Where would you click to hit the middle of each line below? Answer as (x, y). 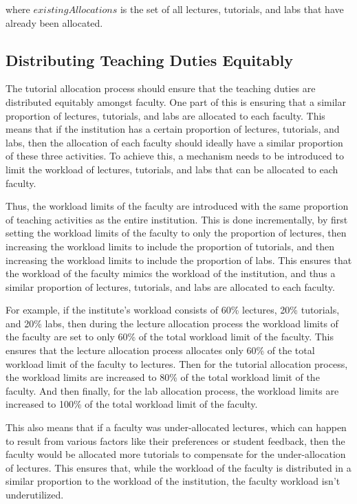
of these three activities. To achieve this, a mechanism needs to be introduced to (175, 156)
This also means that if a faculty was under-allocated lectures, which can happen (176, 427)
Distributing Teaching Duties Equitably (149, 59)
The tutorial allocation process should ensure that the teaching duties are (161, 88)
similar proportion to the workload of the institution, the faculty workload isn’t (173, 481)
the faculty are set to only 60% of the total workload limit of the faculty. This (170, 337)
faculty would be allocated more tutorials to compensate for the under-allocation (176, 454)
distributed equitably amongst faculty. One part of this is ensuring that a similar (176, 101)
